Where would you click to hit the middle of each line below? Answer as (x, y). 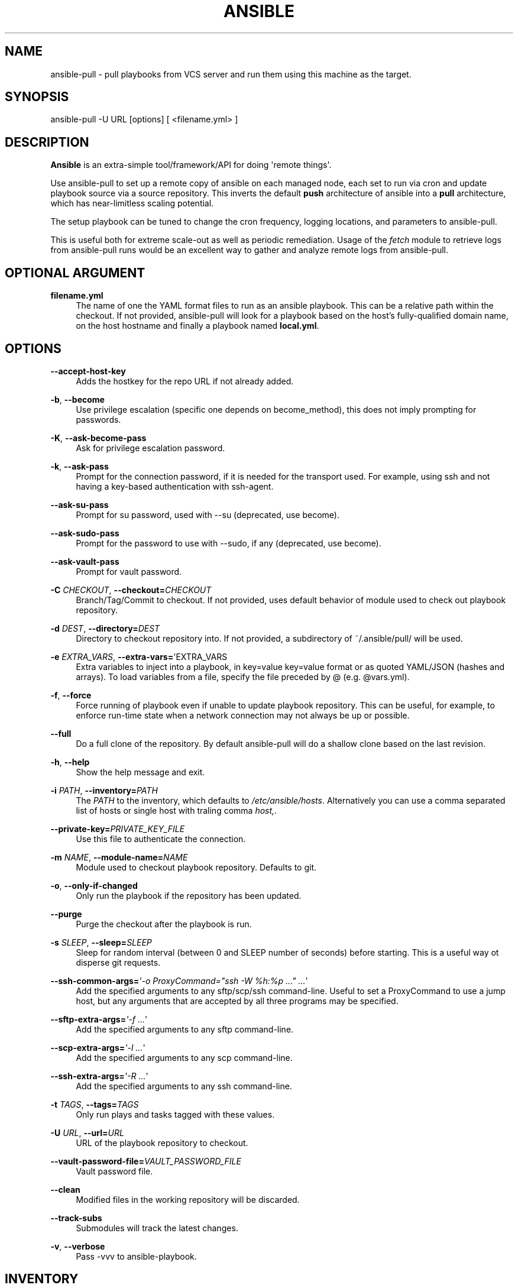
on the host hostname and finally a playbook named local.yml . (198, 326)
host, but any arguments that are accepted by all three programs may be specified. (237, 1001)
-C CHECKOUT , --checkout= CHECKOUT (131, 590)
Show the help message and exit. (140, 772)
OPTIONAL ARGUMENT (75, 273)
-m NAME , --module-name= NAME (119, 857)
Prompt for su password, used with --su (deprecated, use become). (208, 514)
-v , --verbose (78, 1246)
